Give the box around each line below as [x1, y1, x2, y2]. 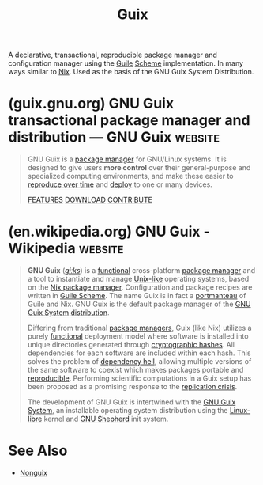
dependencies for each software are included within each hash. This [27, 348, 251, 358]
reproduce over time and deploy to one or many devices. [27, 180, 213, 189]
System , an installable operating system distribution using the [27, 406, 228, 415]
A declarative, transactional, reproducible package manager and [8, 50, 217, 60]
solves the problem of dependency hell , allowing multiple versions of [27, 357, 252, 366]
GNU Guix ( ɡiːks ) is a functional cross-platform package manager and [27, 266, 255, 275]
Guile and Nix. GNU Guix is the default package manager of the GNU [27, 299, 251, 309]
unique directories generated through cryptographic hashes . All [27, 340, 235, 350]
